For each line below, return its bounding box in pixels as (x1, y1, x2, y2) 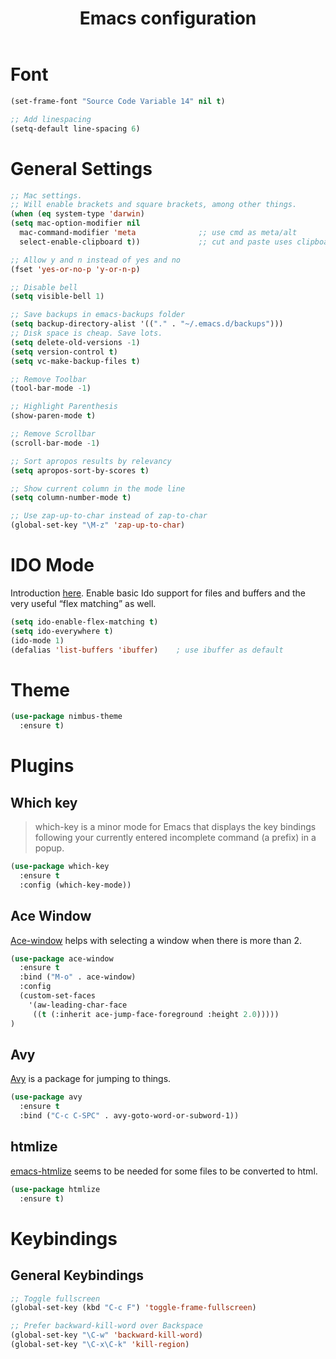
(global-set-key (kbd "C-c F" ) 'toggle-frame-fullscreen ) (10, 1303, 257, 1313)
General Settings (10, 157, 153, 180)
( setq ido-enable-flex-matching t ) (10, 617, 159, 627)
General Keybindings (10, 1267, 145, 1284)
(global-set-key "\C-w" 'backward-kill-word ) (10, 1330, 203, 1341)
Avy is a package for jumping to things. (10, 1073, 172, 1085)
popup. (34, 842, 65, 854)
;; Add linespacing (10, 114, 92, 124)
